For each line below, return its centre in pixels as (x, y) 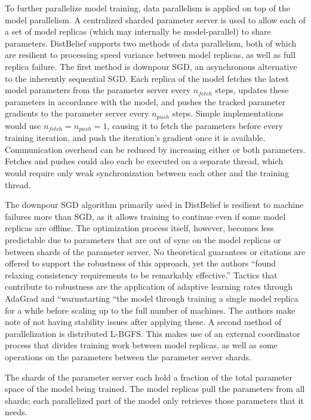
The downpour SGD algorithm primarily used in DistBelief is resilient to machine (154, 205)
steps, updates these (252, 90)
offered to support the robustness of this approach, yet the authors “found (141, 263)
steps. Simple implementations (228, 113)
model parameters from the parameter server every (98, 90)
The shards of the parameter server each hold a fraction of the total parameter (149, 377)
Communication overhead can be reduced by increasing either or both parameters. (155, 149)
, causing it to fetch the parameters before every (195, 125)
